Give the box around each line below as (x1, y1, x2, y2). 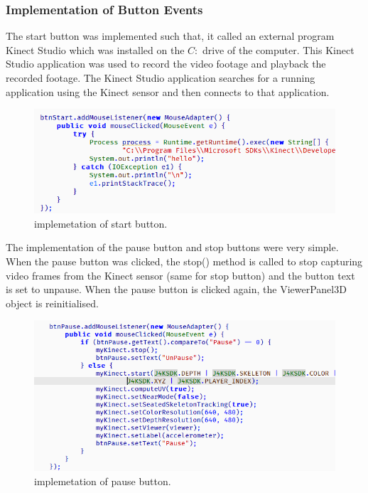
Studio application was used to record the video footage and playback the (6, 56, 326, 71)
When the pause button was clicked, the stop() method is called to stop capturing (6, 254, 363, 269)
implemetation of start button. (34, 216, 168, 230)
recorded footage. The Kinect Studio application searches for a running (6, 70, 315, 85)
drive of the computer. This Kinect (202, 42, 355, 57)
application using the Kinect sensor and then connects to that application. (6, 84, 330, 99)
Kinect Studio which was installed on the (6, 42, 185, 57)
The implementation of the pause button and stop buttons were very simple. (6, 240, 339, 255)
